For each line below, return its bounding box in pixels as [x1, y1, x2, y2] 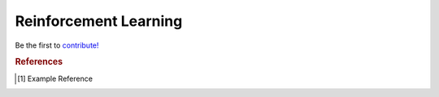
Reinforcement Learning [15, 12, 183, 30]
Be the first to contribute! [15, 40, 99, 50]
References [15, 57, 63, 68]
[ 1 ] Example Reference [17, 74, 93, 83]
